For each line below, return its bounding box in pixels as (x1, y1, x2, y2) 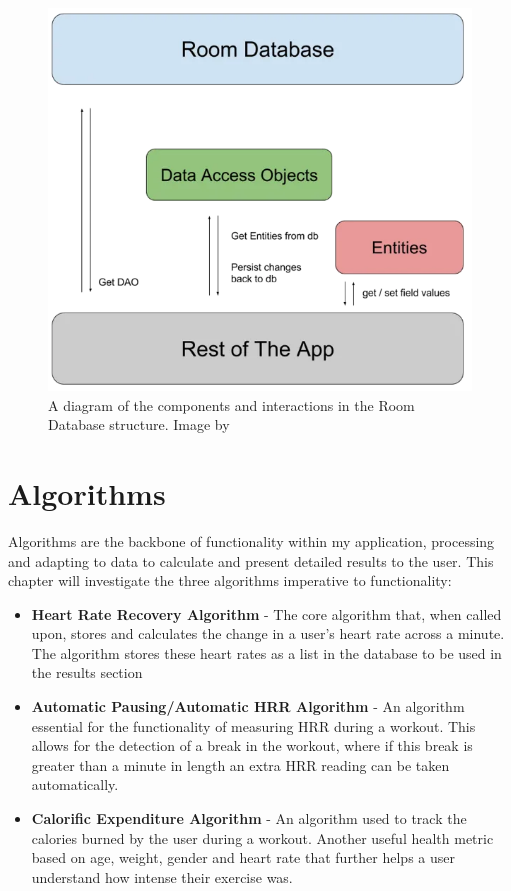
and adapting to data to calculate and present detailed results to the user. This (8, 550, 494, 571)
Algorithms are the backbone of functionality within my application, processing (8, 530, 495, 551)
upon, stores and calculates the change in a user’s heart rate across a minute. (31, 623, 505, 644)
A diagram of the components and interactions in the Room (48, 394, 415, 415)
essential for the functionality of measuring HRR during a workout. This (31, 715, 476, 736)
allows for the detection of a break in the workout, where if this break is (31, 735, 473, 756)
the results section (31, 662, 143, 683)
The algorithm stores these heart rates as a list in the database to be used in (31, 642, 502, 663)
